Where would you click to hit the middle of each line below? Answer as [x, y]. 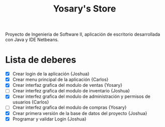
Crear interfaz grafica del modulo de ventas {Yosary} [67, 85]
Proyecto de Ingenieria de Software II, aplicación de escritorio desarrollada [83, 34]
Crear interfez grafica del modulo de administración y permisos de [81, 96]
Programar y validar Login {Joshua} [49, 119]
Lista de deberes [41, 60]
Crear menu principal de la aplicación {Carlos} [61, 80]
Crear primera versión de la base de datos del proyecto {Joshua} [80, 113]
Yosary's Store [85, 9]
